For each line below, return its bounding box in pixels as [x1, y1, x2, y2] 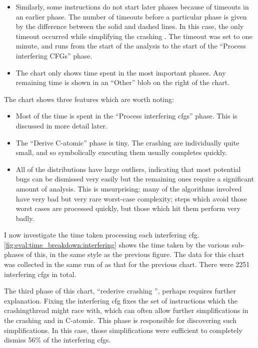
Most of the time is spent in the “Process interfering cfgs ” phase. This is [15, 110, 237, 121]
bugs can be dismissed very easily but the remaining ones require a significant [15, 173, 254, 184]
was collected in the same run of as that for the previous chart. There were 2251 [4, 259, 250, 269]
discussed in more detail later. [15, 120, 107, 130]
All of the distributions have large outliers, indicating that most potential [15, 163, 241, 174]
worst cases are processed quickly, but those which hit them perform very [15, 203, 240, 213]
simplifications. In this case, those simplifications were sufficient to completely [4, 324, 242, 335]
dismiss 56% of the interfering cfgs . [4, 334, 111, 345]
